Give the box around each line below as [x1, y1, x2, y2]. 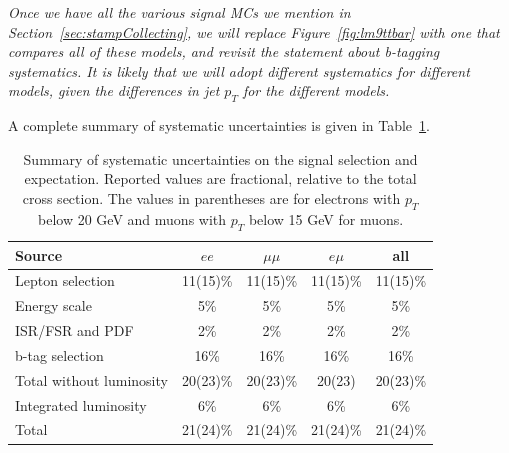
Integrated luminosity [15, 394, 147, 415]
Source [15, 244, 63, 265]
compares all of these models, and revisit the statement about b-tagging [8, 41, 440, 62]
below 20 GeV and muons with [38, 208, 227, 229]
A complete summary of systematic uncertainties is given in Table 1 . [8, 115, 430, 136]
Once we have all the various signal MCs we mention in [8, 2, 351, 22]
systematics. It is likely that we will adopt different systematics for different [8, 60, 470, 81]
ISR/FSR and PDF [15, 320, 134, 341]
